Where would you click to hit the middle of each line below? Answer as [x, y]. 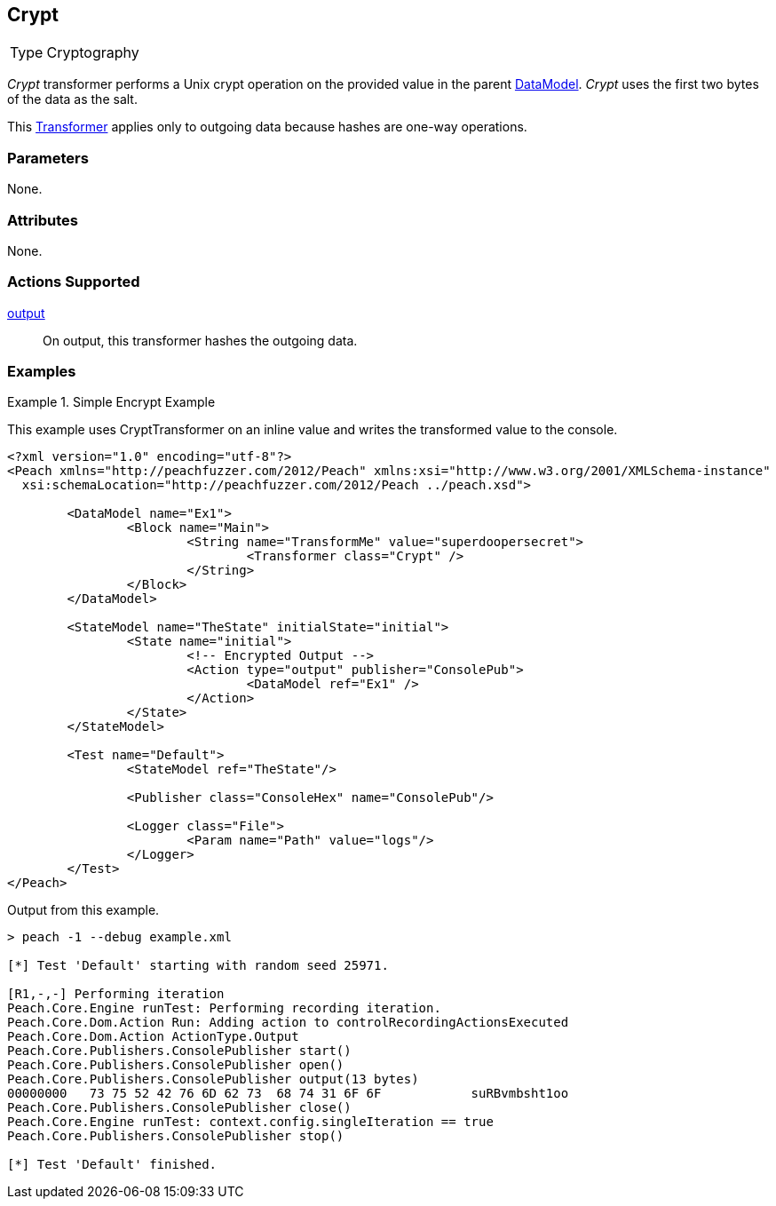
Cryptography [93, 53]
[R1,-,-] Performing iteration [116, 994]
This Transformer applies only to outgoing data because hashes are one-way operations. [267, 127]
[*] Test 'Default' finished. [112, 1165]
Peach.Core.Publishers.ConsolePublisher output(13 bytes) [213, 1079]
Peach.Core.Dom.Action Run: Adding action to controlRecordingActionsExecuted [288, 1023]
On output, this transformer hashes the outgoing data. [200, 340]
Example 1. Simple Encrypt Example [111, 402]
